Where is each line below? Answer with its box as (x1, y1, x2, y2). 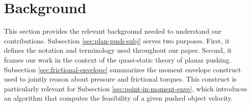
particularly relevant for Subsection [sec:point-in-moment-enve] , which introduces (4, 83, 247, 93)
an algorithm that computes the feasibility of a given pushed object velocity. (4, 93, 233, 103)
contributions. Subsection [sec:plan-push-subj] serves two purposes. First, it (4, 35, 230, 45)
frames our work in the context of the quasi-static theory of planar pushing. (4, 54, 231, 64)
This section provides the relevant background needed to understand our (4, 26, 222, 36)
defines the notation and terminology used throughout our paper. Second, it (4, 45, 232, 55)
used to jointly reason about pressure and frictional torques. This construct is (4, 74, 237, 84)
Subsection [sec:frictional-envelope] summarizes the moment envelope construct (4, 64, 241, 74)
